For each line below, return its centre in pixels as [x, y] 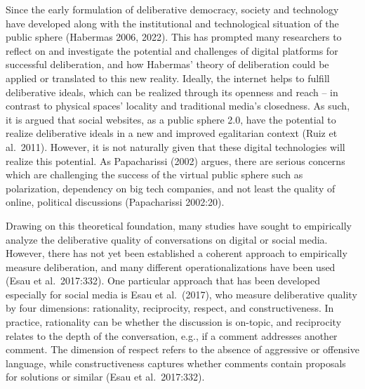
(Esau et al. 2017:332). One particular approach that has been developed [163, 281]
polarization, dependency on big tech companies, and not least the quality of [171, 188]
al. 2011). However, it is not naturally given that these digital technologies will [175, 146]
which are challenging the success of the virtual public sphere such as [154, 174]
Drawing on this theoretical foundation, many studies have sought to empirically [179, 225]
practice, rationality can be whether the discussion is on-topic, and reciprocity [174, 322]
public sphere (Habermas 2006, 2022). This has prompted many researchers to [174, 37]
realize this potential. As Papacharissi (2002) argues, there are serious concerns [175, 160]
